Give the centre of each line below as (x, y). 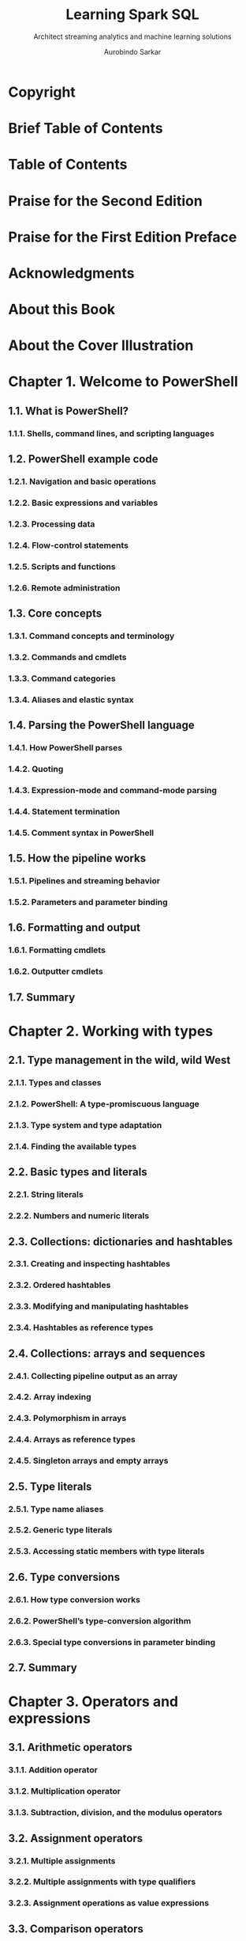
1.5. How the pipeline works (77, 858)
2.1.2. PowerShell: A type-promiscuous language (104, 1104)
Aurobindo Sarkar (132, 51)
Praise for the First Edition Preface (123, 237)
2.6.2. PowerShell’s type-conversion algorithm (100, 1620)
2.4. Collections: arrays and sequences (107, 1353)
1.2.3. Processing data (52, 524)
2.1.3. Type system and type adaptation (85, 1125)
